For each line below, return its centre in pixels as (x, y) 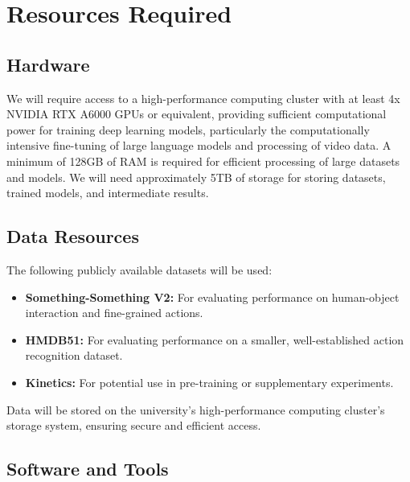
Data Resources (73, 236)
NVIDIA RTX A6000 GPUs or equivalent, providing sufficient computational (197, 114)
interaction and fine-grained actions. (114, 313)
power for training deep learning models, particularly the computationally (188, 129)
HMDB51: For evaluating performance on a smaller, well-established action (215, 339)
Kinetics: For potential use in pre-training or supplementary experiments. (209, 382)
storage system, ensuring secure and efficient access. (134, 425)
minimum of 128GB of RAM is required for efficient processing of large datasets (203, 161)
